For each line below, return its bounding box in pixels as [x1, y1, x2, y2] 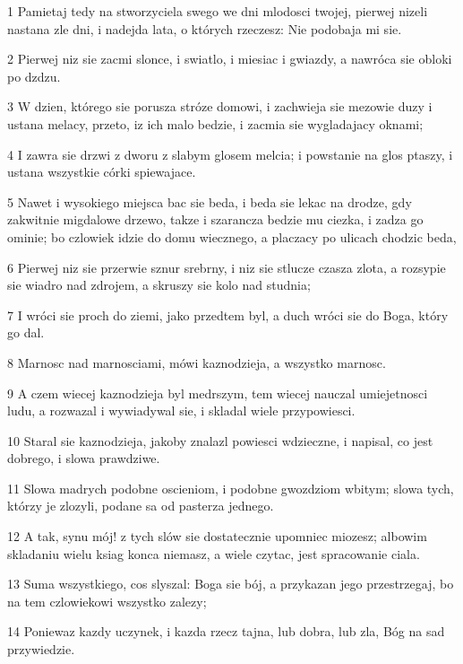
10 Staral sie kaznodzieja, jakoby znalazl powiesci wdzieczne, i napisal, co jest [7, 431, 433, 450]
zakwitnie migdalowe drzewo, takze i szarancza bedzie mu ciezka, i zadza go [7, 210, 424, 229]
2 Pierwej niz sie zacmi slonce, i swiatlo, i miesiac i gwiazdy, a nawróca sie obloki [7, 49, 452, 68]
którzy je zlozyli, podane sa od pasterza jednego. [7, 496, 274, 515]
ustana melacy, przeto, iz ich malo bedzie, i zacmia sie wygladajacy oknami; [7, 114, 424, 133]
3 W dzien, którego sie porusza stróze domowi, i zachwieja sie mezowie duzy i [7, 97, 433, 116]
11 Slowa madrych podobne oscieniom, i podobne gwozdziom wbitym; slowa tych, [7, 478, 454, 497]
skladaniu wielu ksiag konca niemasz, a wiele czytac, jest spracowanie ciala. [7, 544, 420, 563]
